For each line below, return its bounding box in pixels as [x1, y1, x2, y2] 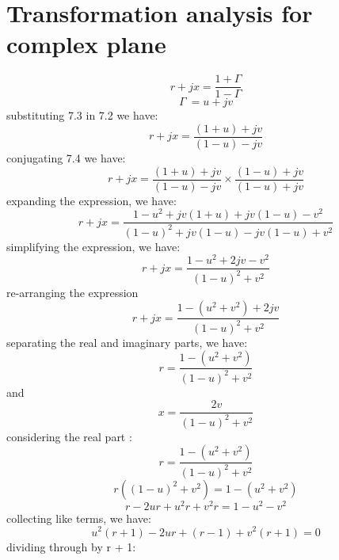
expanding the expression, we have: [6, 192, 177, 208]
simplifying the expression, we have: [6, 238, 181, 254]
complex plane [6, 28, 166, 60]
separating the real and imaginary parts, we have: [6, 333, 248, 350]
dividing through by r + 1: [6, 538, 136, 554]
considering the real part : [6, 428, 132, 444]
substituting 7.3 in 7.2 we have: [6, 107, 158, 124]
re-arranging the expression [6, 284, 139, 300]
